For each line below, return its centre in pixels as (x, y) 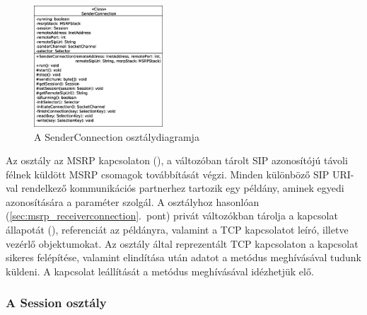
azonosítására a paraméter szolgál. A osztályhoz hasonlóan (133, 201)
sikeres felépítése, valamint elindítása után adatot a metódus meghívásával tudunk (183, 257)
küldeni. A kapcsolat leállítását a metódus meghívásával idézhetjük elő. (160, 271)
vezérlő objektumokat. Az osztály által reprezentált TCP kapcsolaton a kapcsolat (182, 243)
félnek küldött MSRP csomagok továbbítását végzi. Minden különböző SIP (168, 174)
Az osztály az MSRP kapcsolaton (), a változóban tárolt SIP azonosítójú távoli (177, 160)
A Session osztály (56, 303)
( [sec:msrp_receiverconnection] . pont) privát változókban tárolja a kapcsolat (172, 216)
